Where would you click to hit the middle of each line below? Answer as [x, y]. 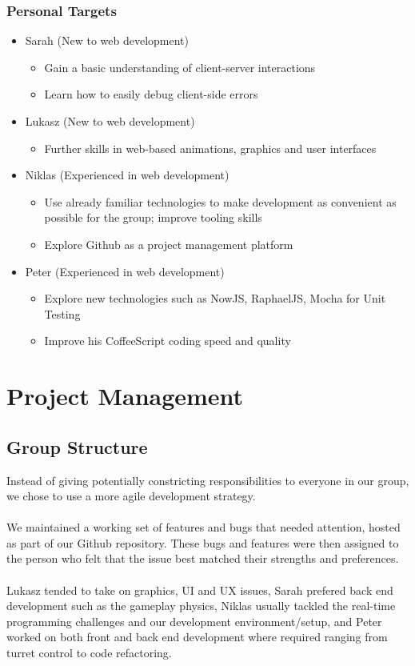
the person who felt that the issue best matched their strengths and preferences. [203, 558]
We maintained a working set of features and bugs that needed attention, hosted [204, 527]
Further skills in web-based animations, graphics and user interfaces [210, 148]
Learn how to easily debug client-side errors [151, 94]
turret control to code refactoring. [89, 653]
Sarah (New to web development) [107, 40]
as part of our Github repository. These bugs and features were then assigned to [203, 542]
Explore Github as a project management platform [169, 244]
